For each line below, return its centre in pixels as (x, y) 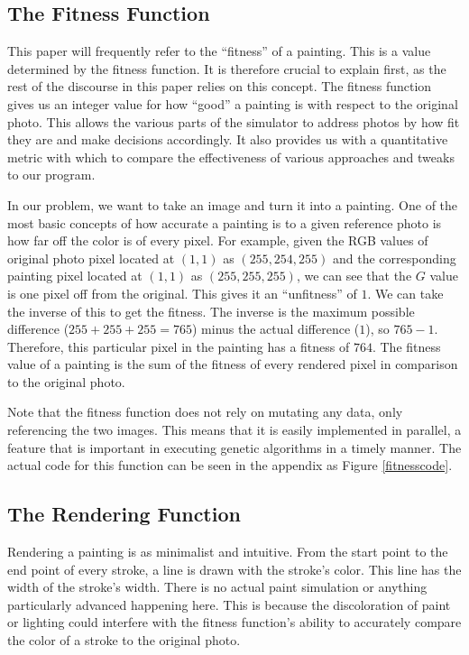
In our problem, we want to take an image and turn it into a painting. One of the (233, 204)
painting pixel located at (75, 276)
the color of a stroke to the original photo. (124, 640)
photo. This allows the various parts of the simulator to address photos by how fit (234, 121)
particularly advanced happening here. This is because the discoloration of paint (229, 604)
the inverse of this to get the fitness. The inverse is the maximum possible (211, 311)
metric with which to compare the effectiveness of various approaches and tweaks (231, 157)
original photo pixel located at (91, 258)
